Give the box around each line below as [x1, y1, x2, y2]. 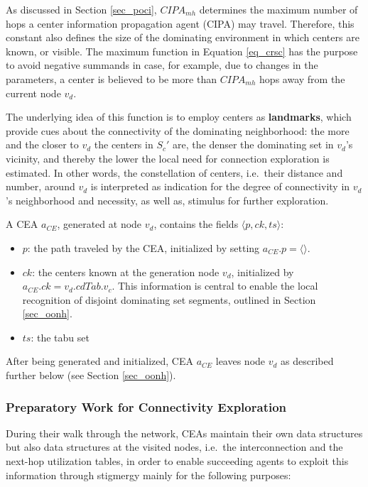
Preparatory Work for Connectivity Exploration [6, 398, 287, 415]
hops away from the [259, 71, 345, 86]
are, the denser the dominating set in [173, 137, 334, 152]
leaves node [215, 354, 266, 368]
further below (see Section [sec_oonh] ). [6, 368, 176, 383]
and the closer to [6, 137, 79, 152]
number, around [6, 179, 75, 194]
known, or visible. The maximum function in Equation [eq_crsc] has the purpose [6, 43, 358, 58]
